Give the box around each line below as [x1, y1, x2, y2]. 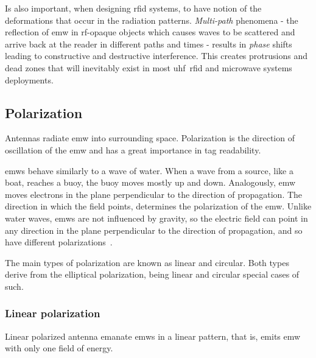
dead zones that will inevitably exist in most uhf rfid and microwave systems [5, 61, 292, 74]
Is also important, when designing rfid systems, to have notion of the [5, 2, 262, 14]
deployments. [5, 73, 54, 86]
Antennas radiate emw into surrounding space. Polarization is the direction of [5, 132, 295, 144]
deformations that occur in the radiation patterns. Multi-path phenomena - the [5, 13, 298, 26]
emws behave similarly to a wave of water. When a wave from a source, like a [5, 164, 293, 177]
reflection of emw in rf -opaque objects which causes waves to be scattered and [5, 26, 295, 38]
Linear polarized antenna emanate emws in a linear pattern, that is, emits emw [5, 329, 301, 342]
